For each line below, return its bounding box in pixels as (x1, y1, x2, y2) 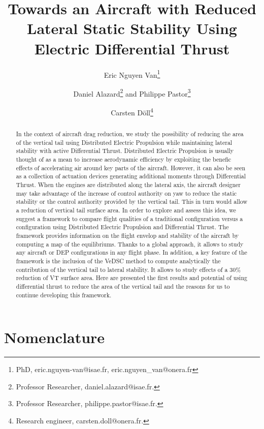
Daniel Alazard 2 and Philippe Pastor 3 (73, 86, 191, 99)
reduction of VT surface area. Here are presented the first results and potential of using (16, 273, 247, 282)
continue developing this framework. (16, 290, 112, 299)
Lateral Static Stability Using (27, 18, 237, 39)
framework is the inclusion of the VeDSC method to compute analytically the (16, 256, 221, 265)
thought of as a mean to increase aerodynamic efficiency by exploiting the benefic (16, 155, 232, 164)
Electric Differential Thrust (34, 38, 230, 58)
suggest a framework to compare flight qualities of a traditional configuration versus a (16, 214, 243, 223)
